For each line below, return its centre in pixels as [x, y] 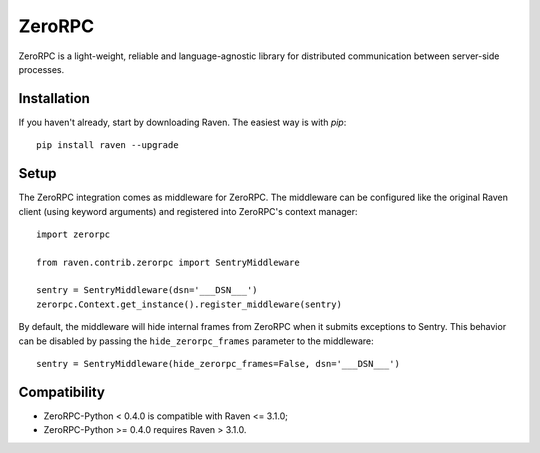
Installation [54, 98]
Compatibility [61, 391]
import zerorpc [73, 234]
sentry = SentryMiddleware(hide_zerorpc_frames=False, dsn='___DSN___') [218, 364]
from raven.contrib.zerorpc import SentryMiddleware [168, 262]
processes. [41, 69]
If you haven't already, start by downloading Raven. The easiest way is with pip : [182, 122]
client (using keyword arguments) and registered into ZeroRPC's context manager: [188, 211]
